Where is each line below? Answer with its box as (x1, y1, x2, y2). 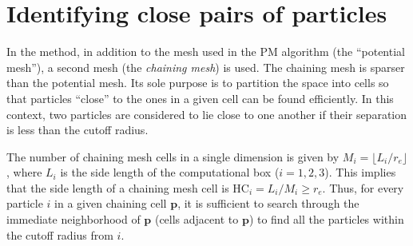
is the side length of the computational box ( (60, 164, 280, 181)
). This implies (324, 164, 396, 181)
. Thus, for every (322, 179, 404, 196)
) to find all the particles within (248, 211, 404, 228)
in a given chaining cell (54, 195, 167, 212)
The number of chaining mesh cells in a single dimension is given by (6, 148, 340, 165)
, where (6, 164, 42, 181)
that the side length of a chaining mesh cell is (6, 179, 229, 196)
